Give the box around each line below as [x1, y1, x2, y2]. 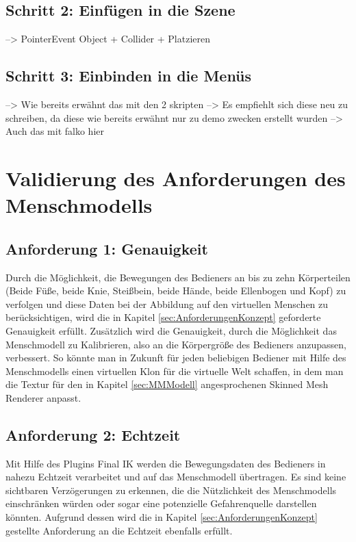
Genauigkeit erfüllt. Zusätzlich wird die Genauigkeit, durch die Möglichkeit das [5, 323, 337, 337]
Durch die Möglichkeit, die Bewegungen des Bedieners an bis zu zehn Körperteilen [5, 270, 351, 284]
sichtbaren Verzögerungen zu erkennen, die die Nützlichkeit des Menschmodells [5, 482, 337, 497]
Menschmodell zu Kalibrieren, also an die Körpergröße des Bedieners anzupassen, [5, 337, 346, 351]
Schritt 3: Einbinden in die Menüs [5, 65, 252, 86]
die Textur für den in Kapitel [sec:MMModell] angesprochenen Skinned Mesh [5, 377, 329, 391]
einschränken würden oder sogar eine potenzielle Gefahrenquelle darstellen [5, 496, 317, 511]
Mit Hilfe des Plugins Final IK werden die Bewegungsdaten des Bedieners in [5, 456, 326, 470]
